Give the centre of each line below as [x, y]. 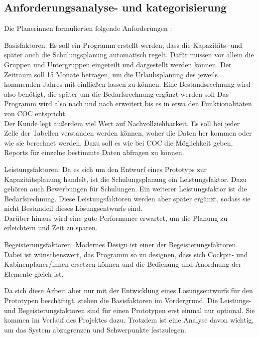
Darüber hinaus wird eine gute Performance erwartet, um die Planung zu [116, 218]
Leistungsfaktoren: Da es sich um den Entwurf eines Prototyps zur [106, 169]
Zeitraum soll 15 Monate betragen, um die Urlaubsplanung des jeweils [111, 74]
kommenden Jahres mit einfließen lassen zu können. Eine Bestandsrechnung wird [127, 84]
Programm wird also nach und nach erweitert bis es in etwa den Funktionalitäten [128, 103]
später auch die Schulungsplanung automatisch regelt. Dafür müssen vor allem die [129, 55]
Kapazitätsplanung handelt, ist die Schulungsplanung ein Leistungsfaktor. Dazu [126, 179]
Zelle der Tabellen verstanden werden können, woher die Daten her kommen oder [128, 133]
